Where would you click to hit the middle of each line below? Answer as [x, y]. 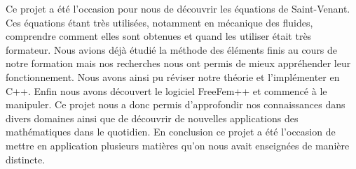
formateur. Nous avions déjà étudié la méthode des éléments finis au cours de [172, 49]
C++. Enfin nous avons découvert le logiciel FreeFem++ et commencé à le [166, 90]
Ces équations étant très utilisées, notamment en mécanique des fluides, [159, 22]
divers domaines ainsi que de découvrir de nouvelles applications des [152, 118]
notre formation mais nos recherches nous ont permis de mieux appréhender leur [178, 63]
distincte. [26, 159]
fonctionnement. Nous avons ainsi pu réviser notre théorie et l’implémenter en [173, 76]
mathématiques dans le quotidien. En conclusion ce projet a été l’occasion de [171, 132]
